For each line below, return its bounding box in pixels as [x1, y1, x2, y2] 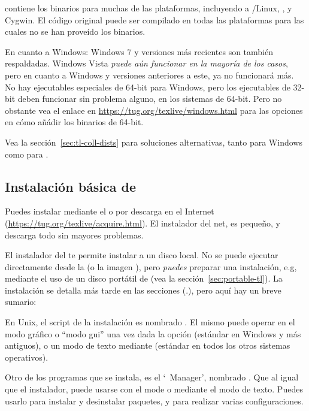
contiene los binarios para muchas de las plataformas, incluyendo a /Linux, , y [5, 2, 292, 14]
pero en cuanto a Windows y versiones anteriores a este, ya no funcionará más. [5, 68, 294, 81]
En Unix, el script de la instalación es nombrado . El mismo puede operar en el [5, 316, 295, 328]
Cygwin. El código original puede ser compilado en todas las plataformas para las [5, 13, 304, 26]
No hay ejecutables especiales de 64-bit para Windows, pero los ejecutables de [5, 80, 290, 93]
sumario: [5, 295, 37, 308]
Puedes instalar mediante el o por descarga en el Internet [5, 205, 214, 217]
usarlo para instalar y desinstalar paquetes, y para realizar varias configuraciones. [5, 394, 304, 407]
